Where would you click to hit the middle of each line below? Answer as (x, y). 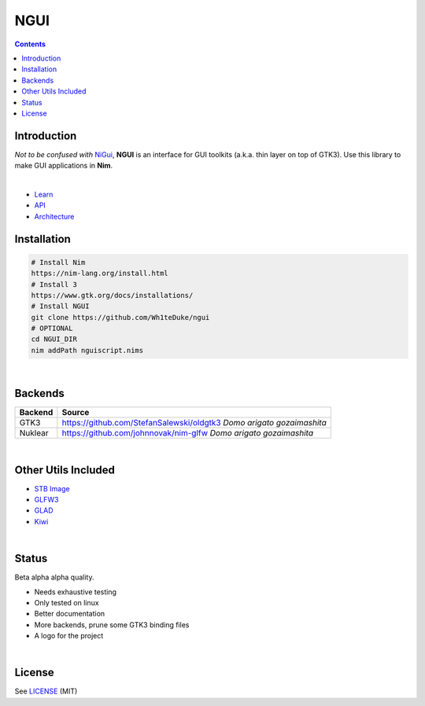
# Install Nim (58, 262)
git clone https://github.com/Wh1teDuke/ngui (120, 317)
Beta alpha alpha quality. (54, 577)
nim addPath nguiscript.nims (87, 350)
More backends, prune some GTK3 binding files (112, 624)
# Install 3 (54, 284)
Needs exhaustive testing (76, 592)
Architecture (54, 216)
